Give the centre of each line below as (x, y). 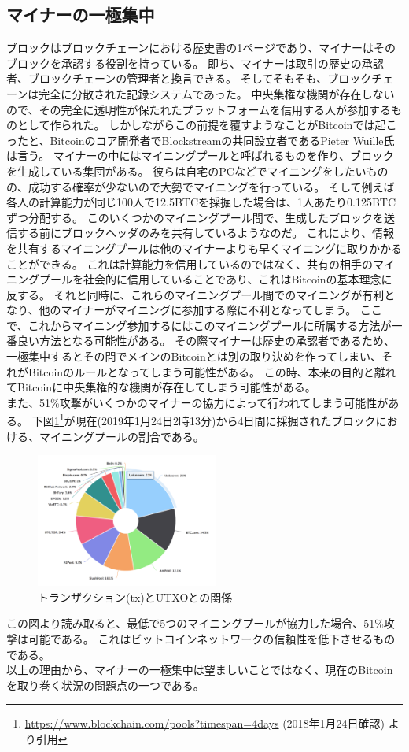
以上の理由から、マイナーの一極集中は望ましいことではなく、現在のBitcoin (200, 670)
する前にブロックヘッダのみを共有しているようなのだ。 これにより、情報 (205, 233)
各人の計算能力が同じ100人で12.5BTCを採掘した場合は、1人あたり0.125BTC (201, 202)
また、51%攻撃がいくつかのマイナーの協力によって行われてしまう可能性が (197, 402)
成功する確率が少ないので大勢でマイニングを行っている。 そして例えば (211, 186)
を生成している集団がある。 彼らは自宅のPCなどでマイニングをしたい (186, 170)
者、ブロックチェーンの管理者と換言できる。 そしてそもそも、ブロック (189, 78)
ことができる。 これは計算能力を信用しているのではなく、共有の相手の (190, 263)
